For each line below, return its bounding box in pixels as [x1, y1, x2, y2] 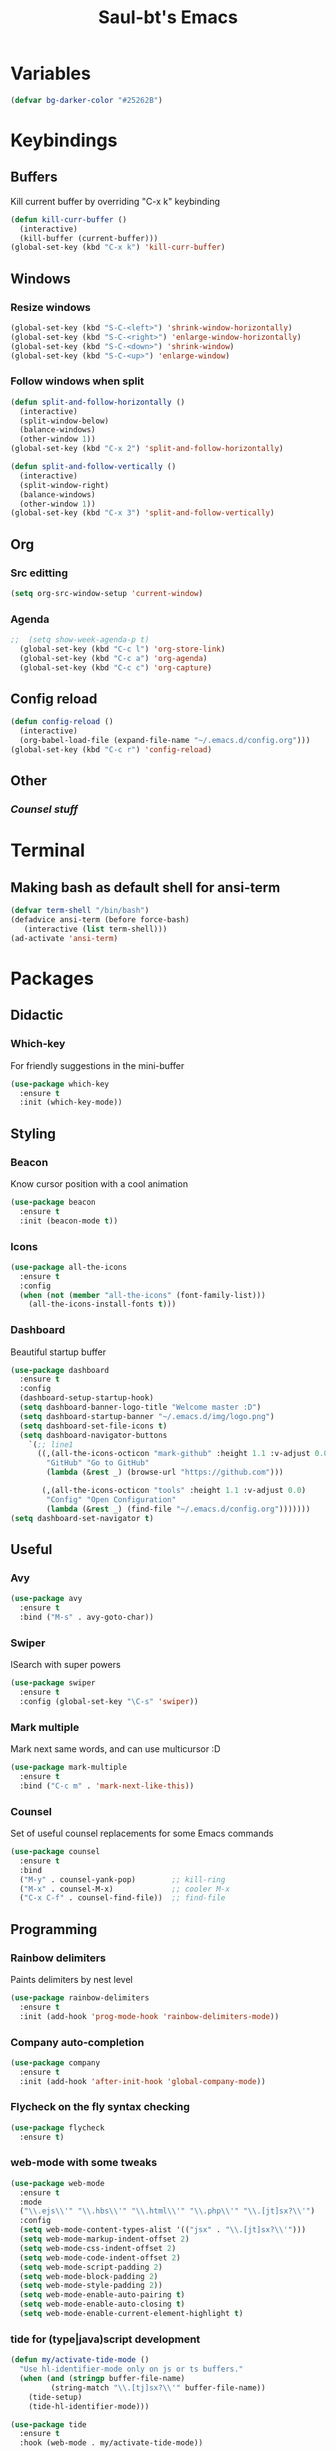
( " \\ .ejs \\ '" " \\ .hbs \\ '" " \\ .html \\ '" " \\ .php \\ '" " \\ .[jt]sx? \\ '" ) [19, 2206, 316, 2216]
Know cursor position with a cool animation [10, 1177, 188, 1190]
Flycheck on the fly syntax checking [10, 2100, 190, 2114]
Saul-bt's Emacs [98, 6, 238, 29]
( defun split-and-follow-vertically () [10, 462, 177, 472]
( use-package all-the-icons [10, 1262, 128, 1272]
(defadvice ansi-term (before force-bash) [10, 915, 190, 925]
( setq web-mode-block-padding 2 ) [19, 2271, 159, 2281]
